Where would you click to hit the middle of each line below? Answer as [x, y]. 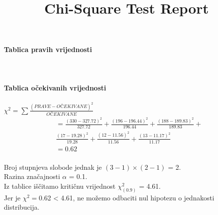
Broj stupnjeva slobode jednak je [53, 167]
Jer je [12, 197]
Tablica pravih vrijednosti [48, 49]
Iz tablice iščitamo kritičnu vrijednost [60, 186]
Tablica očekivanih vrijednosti [55, 87]
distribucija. [22, 207]
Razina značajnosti [32, 176]
